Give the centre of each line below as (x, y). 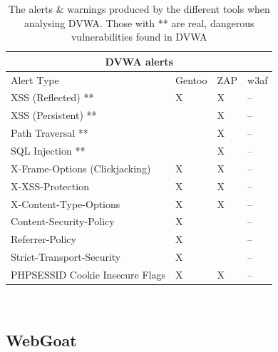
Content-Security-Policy (63, 221)
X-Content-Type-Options (66, 203)
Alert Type (35, 79)
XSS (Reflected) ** (52, 97)
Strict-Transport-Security (66, 257)
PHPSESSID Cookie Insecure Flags (88, 274)
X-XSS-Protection (50, 186)
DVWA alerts (139, 61)
